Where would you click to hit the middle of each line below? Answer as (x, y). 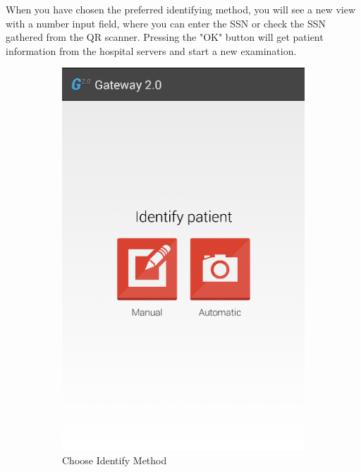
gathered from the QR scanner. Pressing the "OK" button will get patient (165, 37)
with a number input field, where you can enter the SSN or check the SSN (166, 23)
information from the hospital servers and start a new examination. (151, 50)
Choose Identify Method (115, 460)
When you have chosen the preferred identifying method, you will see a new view (181, 9)
